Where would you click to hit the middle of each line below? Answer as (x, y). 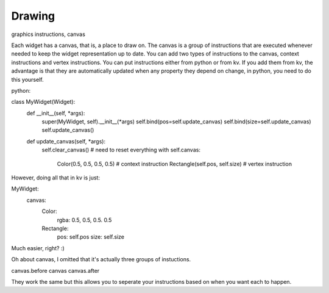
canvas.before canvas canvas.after (55, 270)
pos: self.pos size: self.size (91, 237)
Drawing (33, 16)
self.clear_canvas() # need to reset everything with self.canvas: (121, 150)
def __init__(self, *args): (56, 113)
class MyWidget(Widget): (43, 102)
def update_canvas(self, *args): (66, 141)
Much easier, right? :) (38, 248)
